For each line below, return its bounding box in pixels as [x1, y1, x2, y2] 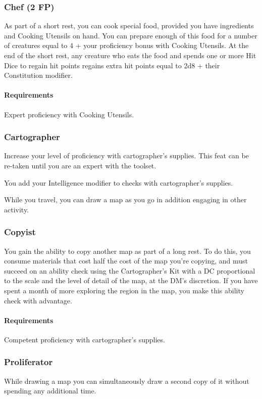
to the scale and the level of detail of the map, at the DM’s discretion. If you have [4, 275, 258, 286]
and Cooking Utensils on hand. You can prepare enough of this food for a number [4, 30, 257, 40]
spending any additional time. [4, 385, 96, 396]
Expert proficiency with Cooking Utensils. [4, 109, 134, 119]
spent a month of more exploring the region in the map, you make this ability [4, 285, 244, 295]
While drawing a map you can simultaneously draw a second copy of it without [4, 375, 249, 386]
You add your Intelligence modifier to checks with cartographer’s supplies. [4, 177, 233, 188]
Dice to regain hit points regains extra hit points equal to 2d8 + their [4, 60, 220, 70]
